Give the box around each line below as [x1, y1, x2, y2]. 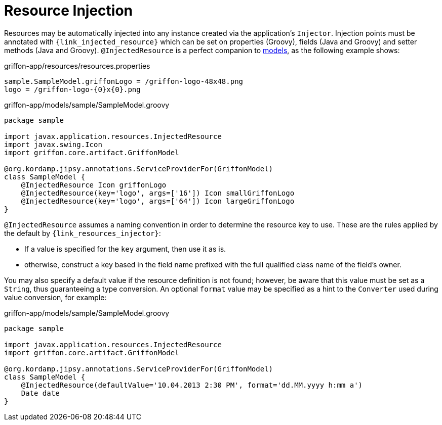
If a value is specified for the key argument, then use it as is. [24, 244, 226, 253]
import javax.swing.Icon [4, 140, 102, 149]
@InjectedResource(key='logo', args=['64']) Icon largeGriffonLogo [21, 197, 295, 205]
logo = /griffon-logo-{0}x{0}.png [4, 85, 141, 93]
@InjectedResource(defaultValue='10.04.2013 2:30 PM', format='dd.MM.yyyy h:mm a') [21, 381, 363, 389]
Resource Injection [4, 2, 133, 19]
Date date [21, 389, 60, 397]
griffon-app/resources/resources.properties [4, 61, 150, 70]
